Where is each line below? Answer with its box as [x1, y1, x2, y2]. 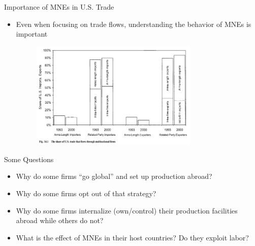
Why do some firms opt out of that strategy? [16, 188, 156, 199]
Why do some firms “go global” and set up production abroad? [16, 171, 212, 181]
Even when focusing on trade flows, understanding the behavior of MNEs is [16, 18, 251, 29]
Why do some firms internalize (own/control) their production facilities [16, 205, 238, 216]
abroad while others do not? [16, 215, 104, 226]
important [16, 28, 48, 39]
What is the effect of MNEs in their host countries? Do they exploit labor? [16, 232, 249, 242]
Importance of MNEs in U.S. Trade [4, 2, 114, 12]
